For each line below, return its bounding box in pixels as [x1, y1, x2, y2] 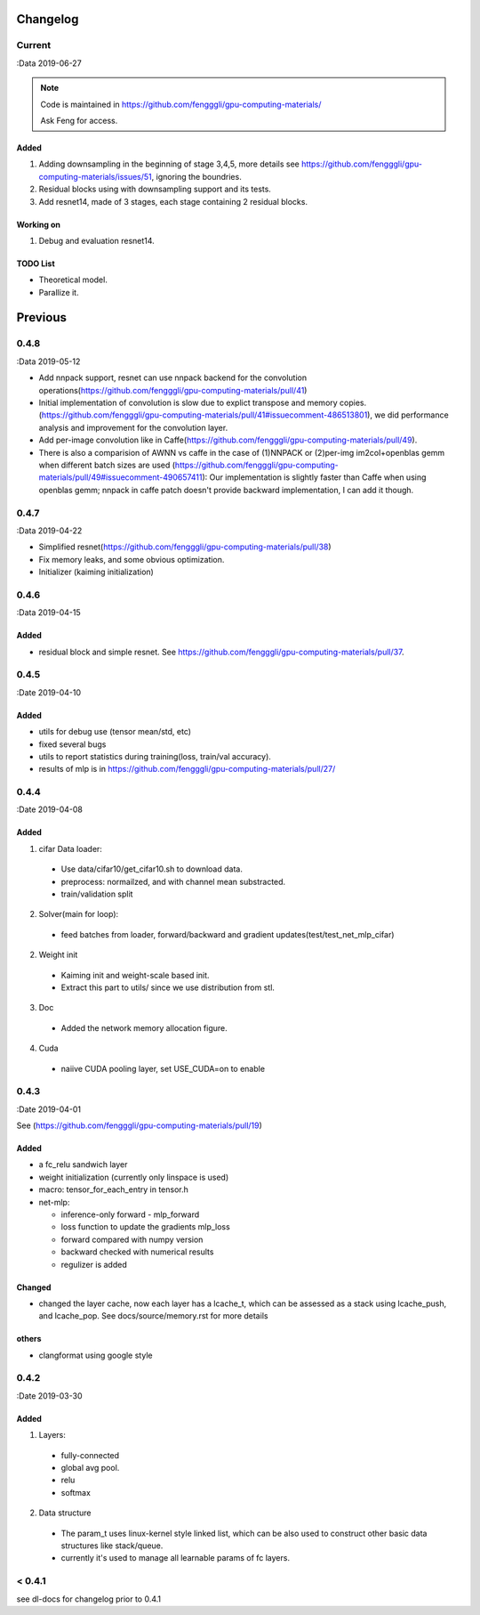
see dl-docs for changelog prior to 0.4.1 [16, 1594, 162, 1604]
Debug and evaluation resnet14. [38, 235, 155, 246]
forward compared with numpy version [60, 1234, 204, 1245]
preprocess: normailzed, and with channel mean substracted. [60, 876, 286, 887]
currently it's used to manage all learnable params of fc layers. [60, 1553, 291, 1563]
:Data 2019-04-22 [16, 525, 83, 536]
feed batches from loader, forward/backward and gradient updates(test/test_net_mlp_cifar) [60, 929, 395, 939]
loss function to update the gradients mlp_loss [60, 1221, 230, 1232]
